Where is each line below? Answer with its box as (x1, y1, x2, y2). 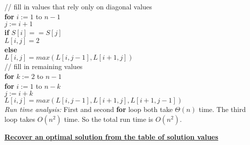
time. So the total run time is (64, 113, 153, 124)
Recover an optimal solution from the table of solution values (4, 131, 218, 142)
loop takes (4, 113, 35, 124)
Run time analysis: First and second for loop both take (4, 104, 173, 114)
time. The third (199, 104, 246, 114)
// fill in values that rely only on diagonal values (4, 1, 152, 11)
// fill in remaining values (4, 61, 83, 72)
